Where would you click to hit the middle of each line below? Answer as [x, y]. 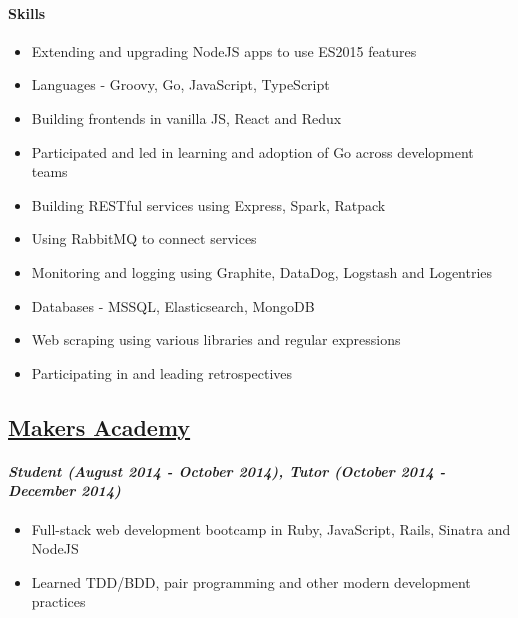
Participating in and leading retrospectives [162, 372]
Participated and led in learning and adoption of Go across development [252, 151]
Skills [27, 12]
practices [58, 601]
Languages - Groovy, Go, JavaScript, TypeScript [180, 84]
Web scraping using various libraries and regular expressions [216, 339]
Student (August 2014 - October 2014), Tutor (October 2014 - [227, 470]
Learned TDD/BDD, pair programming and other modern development [251, 581]
